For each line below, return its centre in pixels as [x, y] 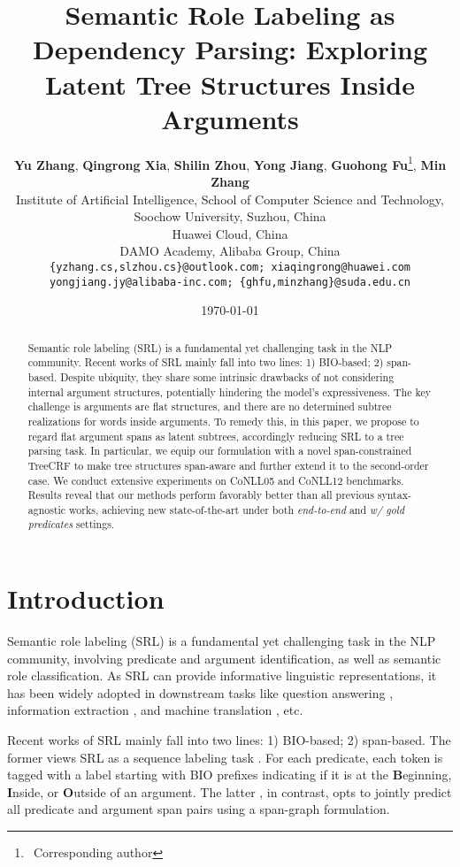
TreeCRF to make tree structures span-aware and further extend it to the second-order [228, 465]
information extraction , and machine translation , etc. [155, 710]
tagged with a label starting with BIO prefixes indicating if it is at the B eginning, [230, 775]
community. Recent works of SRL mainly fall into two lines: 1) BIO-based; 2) [206, 362]
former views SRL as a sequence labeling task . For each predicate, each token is [225, 757]
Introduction [86, 598]
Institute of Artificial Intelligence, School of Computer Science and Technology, [230, 199]
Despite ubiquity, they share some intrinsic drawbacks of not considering [227, 376]
